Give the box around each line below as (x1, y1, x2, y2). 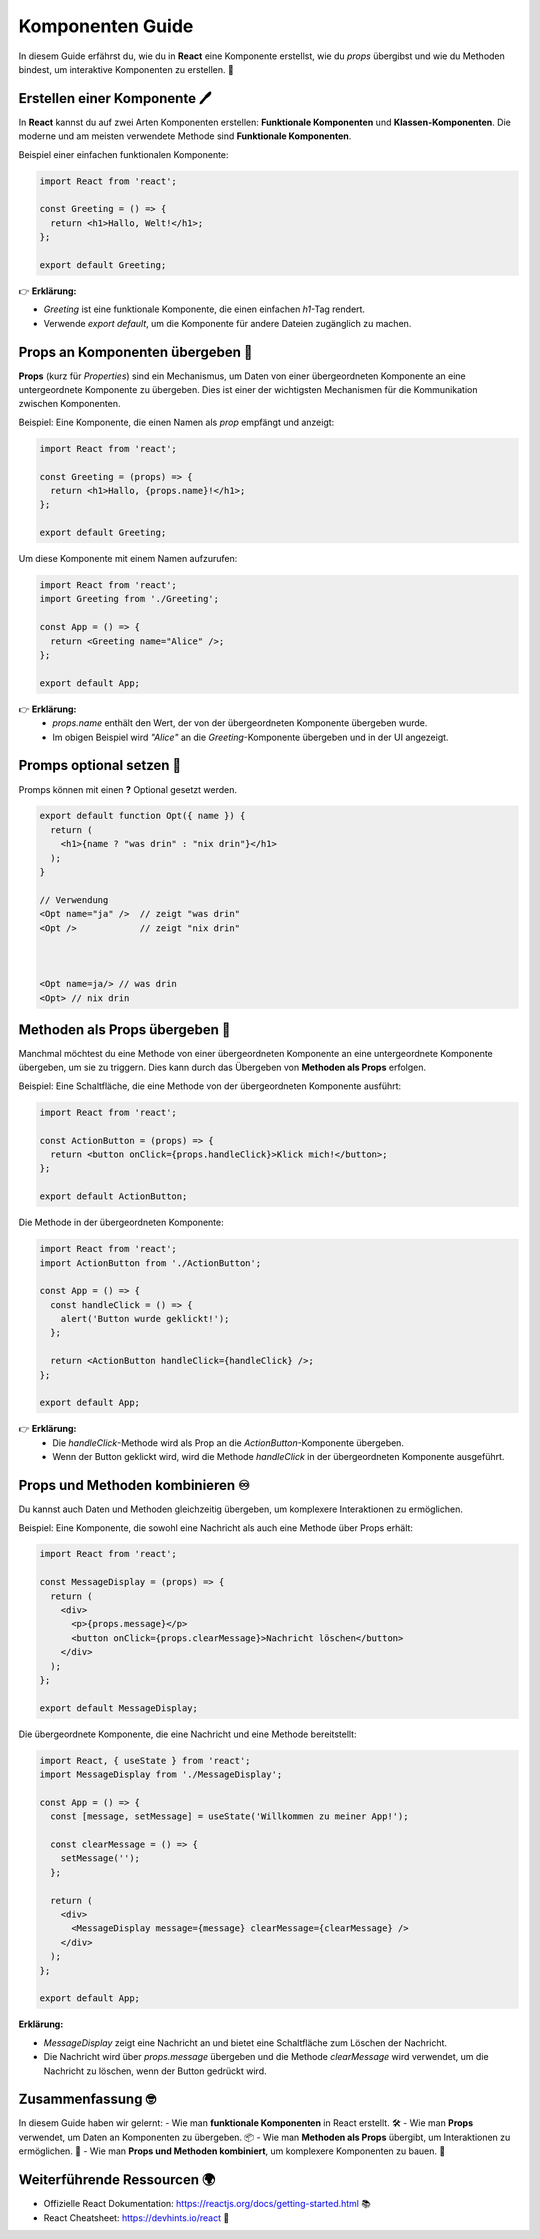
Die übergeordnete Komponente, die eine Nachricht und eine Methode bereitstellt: (18, 1728, 357, 1740)
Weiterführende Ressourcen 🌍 (18, 2171, 216, 2189)
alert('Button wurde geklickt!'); (60, 1313, 230, 1325)
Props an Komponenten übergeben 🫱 (18, 343, 254, 360)
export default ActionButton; (39, 1191, 188, 1202)
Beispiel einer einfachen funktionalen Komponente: (18, 148, 229, 160)
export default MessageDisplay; (39, 1702, 199, 1714)
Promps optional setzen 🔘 (18, 757, 182, 774)
